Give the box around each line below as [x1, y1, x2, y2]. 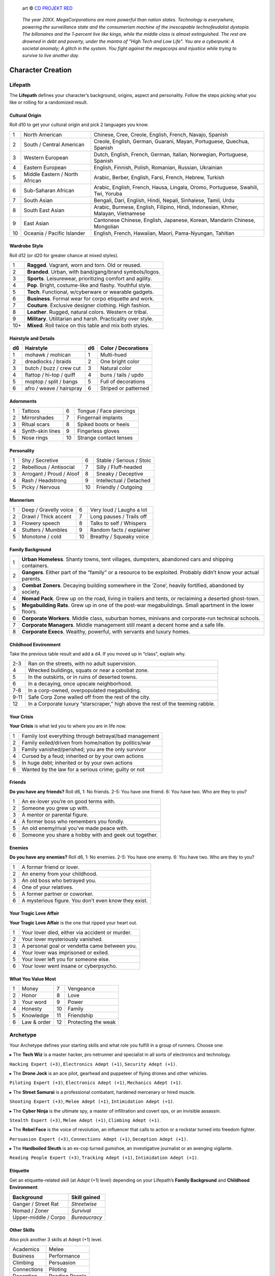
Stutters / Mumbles [21, 526, 68, 533]
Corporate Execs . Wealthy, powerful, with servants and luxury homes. [21, 628, 190, 635]
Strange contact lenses [77, 434, 133, 441]
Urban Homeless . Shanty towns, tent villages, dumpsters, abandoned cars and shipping [21, 556, 234, 563]
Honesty [21, 1005, 42, 1013]
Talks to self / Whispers [90, 520, 147, 527]
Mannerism [9, 497, 35, 503]
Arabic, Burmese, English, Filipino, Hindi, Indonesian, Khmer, [93, 203, 239, 210]
